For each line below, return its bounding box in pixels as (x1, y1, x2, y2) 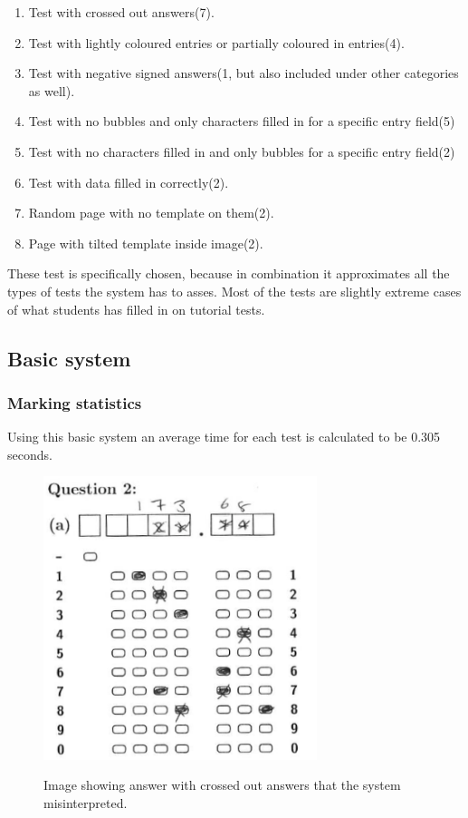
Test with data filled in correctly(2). (28, 172, 229, 191)
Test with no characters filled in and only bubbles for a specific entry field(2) (28, 141, 455, 161)
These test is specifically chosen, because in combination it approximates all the (7, 264, 450, 283)
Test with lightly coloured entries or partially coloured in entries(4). (28, 33, 405, 52)
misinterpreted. (43, 793, 128, 812)
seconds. (7, 444, 53, 463)
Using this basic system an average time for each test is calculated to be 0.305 (7, 427, 441, 446)
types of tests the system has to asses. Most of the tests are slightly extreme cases (7, 281, 462, 300)
